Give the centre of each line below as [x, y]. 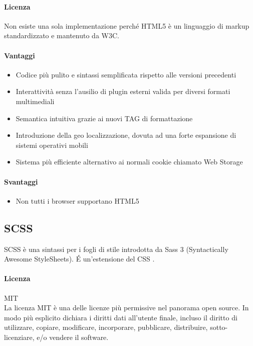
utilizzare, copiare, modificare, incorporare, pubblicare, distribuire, [106, 327]
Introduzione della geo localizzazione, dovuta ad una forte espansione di [126, 135]
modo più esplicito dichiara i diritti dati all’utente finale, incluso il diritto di [121, 317]
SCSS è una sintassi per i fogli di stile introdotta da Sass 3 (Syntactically [116, 249]
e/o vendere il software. [73, 337]
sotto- [219, 327]
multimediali [35, 101]
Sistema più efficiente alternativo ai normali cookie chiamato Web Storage [129, 162]
